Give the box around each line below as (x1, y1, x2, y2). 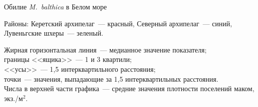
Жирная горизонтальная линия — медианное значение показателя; (4, 44, 207, 54)
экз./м (4, 93, 23, 103)
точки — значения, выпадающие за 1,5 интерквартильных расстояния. (4, 73, 219, 84)
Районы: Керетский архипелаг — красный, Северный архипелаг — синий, (4, 18, 232, 28)
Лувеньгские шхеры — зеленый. (4, 28, 103, 38)
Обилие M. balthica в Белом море (4, 1, 107, 11)
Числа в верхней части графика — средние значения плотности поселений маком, (4, 83, 255, 94)
